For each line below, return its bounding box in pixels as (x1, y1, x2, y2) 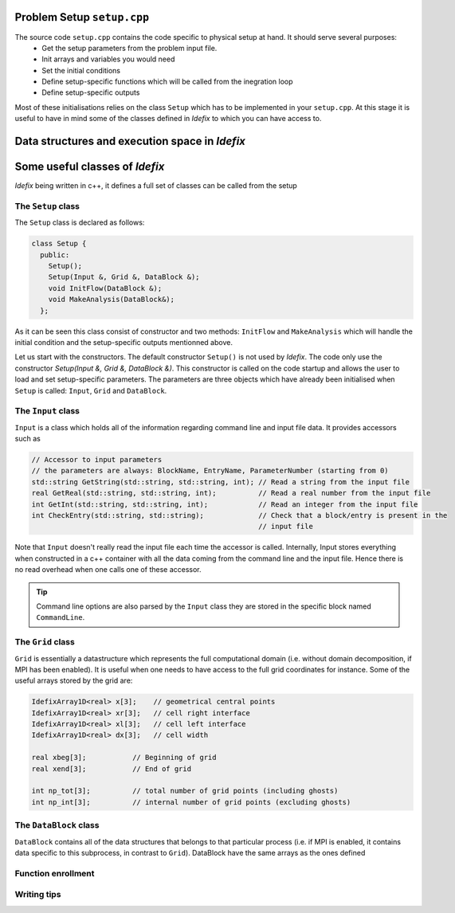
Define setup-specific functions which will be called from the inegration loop (41, 76, 294, 87)
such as (14, 434, 41, 444)
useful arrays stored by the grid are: (14, 676, 133, 685)
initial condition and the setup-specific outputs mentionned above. (14, 338, 233, 347)
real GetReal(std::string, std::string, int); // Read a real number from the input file (31, 488, 431, 498)
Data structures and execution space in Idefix (14, 135, 246, 148)
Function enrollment (14, 868, 95, 879)
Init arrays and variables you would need (41, 54, 175, 64)
